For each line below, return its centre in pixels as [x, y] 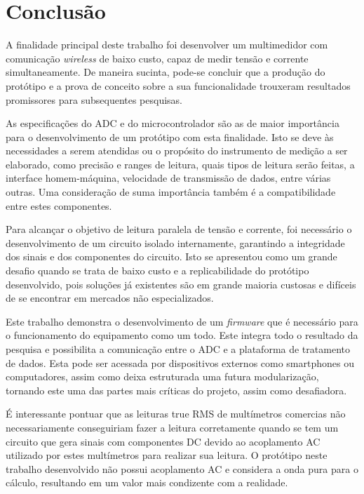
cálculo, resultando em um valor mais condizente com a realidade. [147, 482]
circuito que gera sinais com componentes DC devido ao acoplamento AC [163, 441]
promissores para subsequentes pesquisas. [94, 99]
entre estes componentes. [59, 205]
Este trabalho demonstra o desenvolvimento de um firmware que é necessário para [182, 321]
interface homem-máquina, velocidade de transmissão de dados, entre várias [168, 178]
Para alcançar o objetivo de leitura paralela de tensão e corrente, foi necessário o [179, 229]
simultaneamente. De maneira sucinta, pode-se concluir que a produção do [166, 72]
